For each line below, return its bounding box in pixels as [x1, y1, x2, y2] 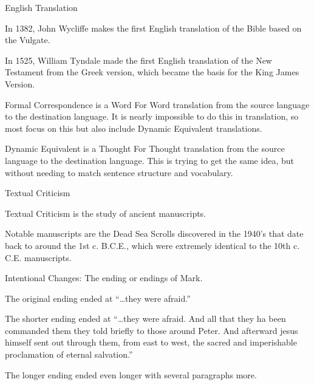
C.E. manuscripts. [5, 251, 72, 264]
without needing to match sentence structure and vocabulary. [5, 166, 233, 179]
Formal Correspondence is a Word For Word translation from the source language [5, 98, 310, 111]
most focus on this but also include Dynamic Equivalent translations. [5, 121, 262, 134]
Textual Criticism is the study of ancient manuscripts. [5, 206, 206, 219]
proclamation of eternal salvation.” [5, 348, 133, 361]
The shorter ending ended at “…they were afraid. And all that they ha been [5, 312, 286, 325]
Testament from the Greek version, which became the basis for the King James [5, 66, 299, 78]
